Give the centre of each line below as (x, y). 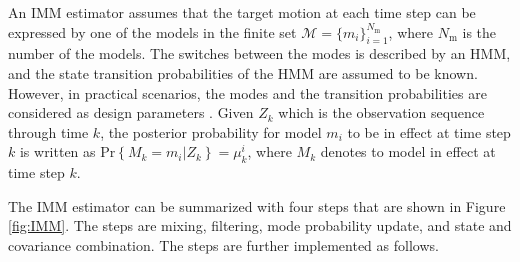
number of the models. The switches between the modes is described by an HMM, (259, 53)
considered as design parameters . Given (131, 112)
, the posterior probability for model (211, 131)
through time (48, 131)
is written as (57, 151)
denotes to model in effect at (408, 151)
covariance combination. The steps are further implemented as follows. (223, 244)
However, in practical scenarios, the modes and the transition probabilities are (247, 92)
